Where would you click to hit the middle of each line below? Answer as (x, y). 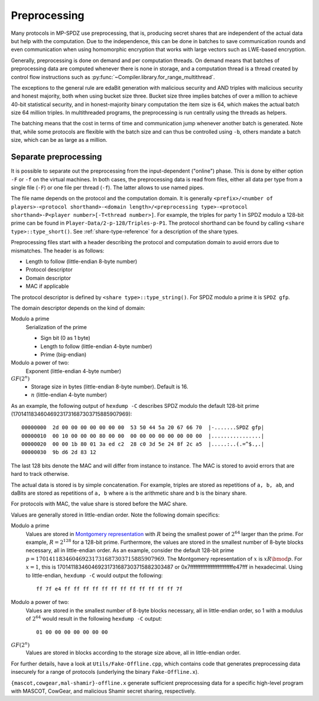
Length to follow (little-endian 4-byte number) (96, 346)
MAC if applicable (47, 286)
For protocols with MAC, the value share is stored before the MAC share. (99, 504)
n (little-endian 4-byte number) (69, 395)
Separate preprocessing (56, 157)
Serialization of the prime (56, 327)
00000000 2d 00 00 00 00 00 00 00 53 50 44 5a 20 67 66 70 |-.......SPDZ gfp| (143, 428)
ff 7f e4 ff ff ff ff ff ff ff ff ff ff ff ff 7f (110, 589)
